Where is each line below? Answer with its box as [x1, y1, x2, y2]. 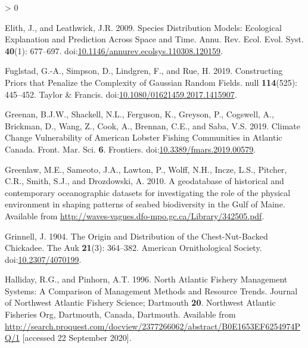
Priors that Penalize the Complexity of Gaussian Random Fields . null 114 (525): [5, 76, 298, 88]
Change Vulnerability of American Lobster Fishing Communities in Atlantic [5, 131, 282, 144]
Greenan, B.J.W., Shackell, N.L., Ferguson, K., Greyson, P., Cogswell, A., [5, 108, 274, 120]
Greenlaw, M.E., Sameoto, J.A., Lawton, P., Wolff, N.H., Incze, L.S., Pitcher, [5, 163, 287, 175]
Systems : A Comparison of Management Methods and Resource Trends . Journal [5, 284, 298, 297]
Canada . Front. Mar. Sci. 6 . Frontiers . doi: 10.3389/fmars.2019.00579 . [5, 142, 256, 155]
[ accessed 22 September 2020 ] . [22, 331, 132, 344]
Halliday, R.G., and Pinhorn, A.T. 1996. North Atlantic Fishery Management [5, 273, 288, 285]
